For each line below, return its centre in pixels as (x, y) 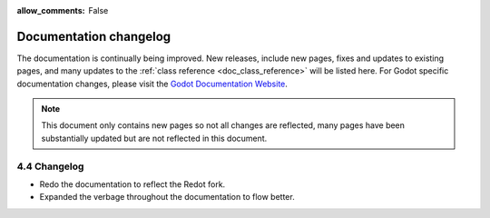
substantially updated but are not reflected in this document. (154, 138)
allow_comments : (51, 10)
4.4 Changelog (50, 166)
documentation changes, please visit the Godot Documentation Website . (152, 84)
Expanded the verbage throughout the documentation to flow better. (167, 197)
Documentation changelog (94, 36)
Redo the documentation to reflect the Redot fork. (132, 184)
